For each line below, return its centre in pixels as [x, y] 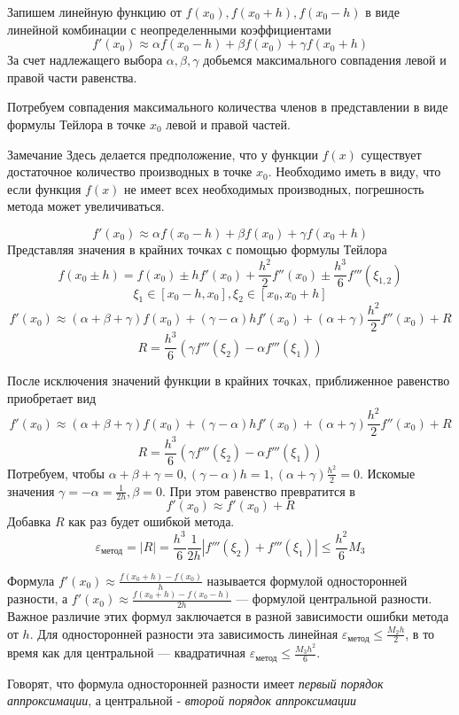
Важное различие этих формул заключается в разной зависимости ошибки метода [228, 615]
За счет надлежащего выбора [85, 60]
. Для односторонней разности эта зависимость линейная [184, 633]
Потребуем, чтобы [56, 473]
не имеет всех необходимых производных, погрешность [274, 188]
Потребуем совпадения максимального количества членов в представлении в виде [228, 107]
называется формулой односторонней [307, 580]
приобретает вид [52, 398]
